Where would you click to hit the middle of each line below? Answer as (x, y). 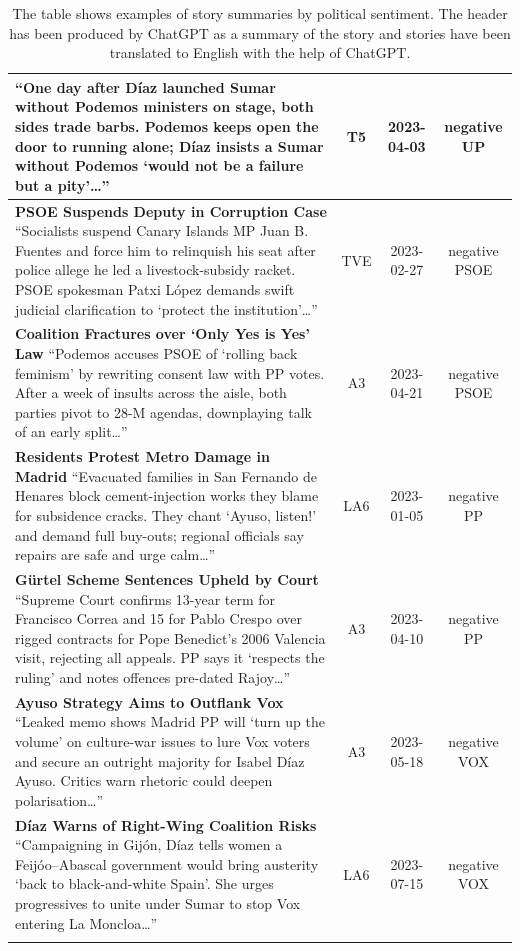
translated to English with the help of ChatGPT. (260, 52)
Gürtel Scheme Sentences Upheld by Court (167, 579)
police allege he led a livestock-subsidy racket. (155, 269)
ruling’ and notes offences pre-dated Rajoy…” (153, 677)
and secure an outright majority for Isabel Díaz (160, 760)
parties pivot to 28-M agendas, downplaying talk (163, 411)
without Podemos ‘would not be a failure (159, 165)
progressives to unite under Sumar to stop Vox (158, 903)
